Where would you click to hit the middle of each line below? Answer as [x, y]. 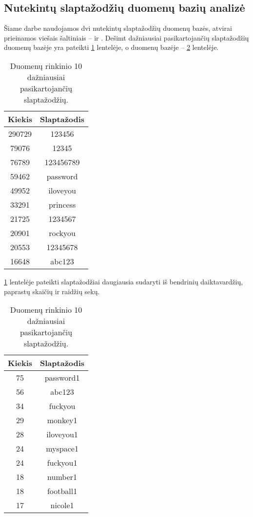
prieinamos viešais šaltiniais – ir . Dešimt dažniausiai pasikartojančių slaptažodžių [126, 37]
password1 [62, 378]
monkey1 [62, 420]
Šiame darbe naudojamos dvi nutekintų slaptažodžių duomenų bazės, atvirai [118, 28]
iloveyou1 [62, 434]
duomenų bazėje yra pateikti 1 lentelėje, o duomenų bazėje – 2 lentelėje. [111, 47]
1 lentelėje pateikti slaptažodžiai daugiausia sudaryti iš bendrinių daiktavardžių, [124, 281]
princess [62, 204]
